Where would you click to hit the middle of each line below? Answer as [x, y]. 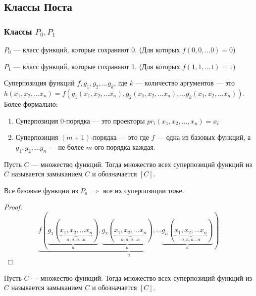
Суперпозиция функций [39, 83]
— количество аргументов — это [185, 83]
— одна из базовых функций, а [204, 137]
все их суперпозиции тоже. [144, 190]
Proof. [13, 207]
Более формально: [31, 104]
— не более [66, 147]
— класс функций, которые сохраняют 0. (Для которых [97, 49]
